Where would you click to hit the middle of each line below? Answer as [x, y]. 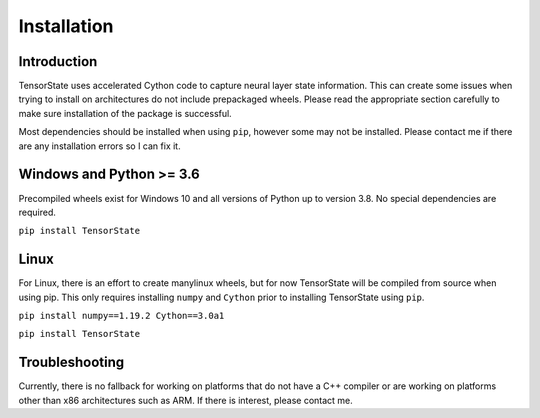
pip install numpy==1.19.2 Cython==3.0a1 [121, 315]
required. [37, 212]
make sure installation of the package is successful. [125, 113]
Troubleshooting [71, 362]
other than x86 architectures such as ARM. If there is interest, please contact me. [186, 400]
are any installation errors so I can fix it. [99, 146]
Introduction [58, 61]
